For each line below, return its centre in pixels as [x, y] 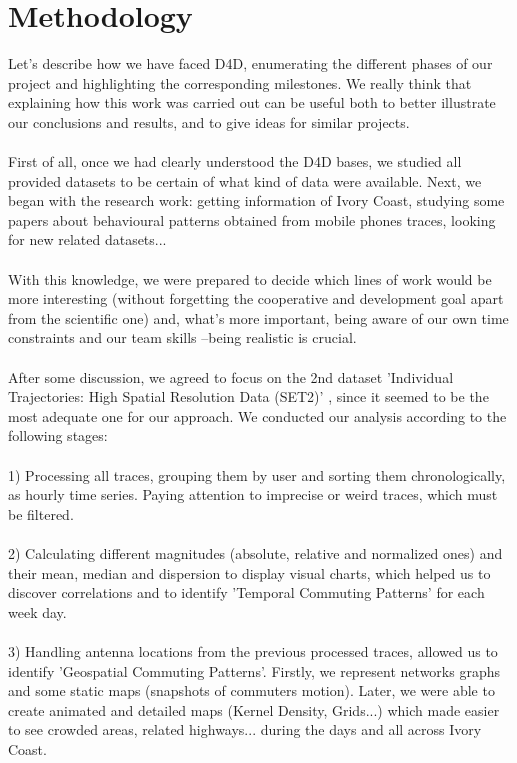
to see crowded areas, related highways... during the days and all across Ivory [245, 729]
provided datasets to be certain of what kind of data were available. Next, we [245, 180]
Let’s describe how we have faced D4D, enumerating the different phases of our [250, 63]
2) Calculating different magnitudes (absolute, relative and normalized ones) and [255, 552]
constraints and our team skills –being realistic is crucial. [182, 337]
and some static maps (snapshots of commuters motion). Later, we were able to [251, 690]
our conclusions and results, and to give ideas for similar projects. [209, 121]
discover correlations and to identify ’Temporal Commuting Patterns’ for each [246, 592]
